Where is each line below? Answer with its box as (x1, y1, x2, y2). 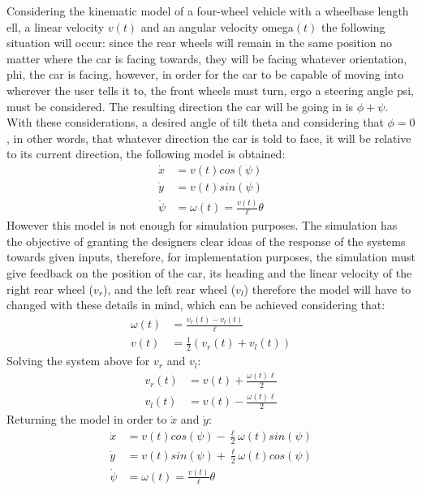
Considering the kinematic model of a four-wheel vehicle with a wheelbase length (6, 2, 409, 19)
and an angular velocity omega (140, 18, 294, 35)
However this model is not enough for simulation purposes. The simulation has (6, 217, 398, 234)
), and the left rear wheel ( (103, 280, 236, 297)
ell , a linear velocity (6, 18, 105, 35)
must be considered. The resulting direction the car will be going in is (6, 97, 354, 114)
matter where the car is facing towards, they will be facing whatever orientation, (6, 50, 407, 67)
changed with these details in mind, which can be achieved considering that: (6, 296, 385, 313)
